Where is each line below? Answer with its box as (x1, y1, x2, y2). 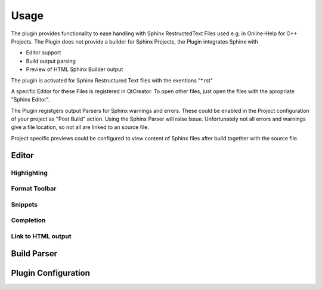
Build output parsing (26, 57, 76, 64)
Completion (11, 216, 46, 225)
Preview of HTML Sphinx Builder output (26, 66, 123, 73)
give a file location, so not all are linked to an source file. (11, 124, 149, 131)
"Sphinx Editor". (11, 96, 50, 103)
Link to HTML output (11, 232, 72, 240)
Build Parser (11, 248, 58, 259)
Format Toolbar (11, 185, 57, 193)
